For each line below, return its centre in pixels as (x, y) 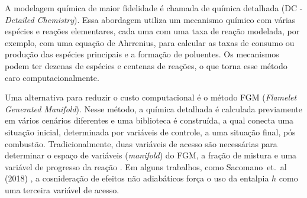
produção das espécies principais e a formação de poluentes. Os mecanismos (142, 54)
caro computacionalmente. (52, 77)
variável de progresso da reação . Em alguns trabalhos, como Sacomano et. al (146, 166)
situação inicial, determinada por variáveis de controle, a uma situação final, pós (150, 132)
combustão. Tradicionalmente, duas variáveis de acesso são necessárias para (141, 143)
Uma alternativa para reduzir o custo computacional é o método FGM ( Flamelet (151, 97)
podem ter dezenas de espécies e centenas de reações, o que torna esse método (146, 65)
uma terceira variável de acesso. (62, 189)
